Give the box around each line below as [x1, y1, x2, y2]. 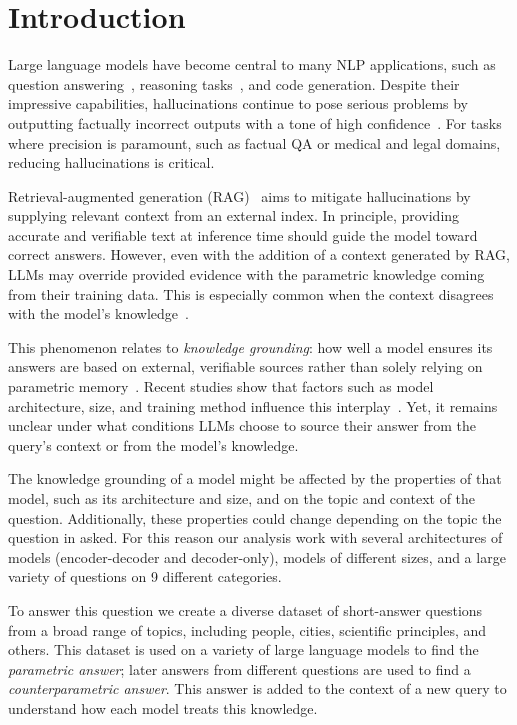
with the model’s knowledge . [8, 303, 189, 324]
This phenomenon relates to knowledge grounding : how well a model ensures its [8, 336, 493, 357]
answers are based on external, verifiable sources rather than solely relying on [8, 356, 483, 377]
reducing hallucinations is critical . [8, 152, 215, 173]
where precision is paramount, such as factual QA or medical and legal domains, [8, 132, 501, 153]
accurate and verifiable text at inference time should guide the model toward [8, 224, 478, 245]
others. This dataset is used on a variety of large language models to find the [8, 639, 479, 660]
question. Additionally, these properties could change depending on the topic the [8, 507, 502, 528]
